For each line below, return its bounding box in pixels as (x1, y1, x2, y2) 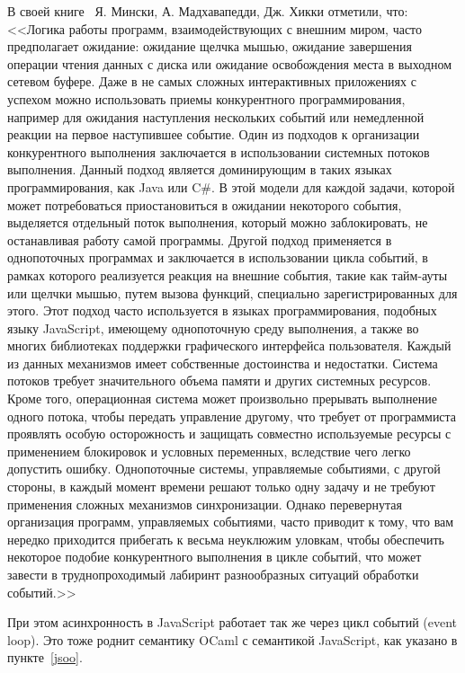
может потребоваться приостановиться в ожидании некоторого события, (7, 195, 402, 214)
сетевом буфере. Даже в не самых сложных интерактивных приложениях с (7, 72, 416, 91)
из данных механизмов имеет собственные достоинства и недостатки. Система (7, 353, 438, 372)
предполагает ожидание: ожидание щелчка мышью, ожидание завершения (7, 37, 412, 56)
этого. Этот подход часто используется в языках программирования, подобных (7, 301, 437, 320)
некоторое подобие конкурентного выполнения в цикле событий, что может (7, 547, 422, 566)
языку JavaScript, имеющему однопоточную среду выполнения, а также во (7, 318, 419, 337)
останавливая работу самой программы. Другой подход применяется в (7, 230, 392, 249)
